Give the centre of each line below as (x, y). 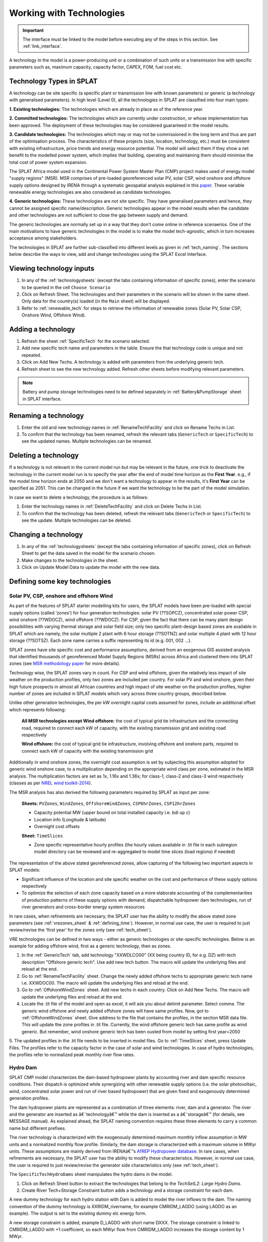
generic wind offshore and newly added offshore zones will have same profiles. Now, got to (115, 1010)
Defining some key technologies (60, 581)
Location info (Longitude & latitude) (70, 819)
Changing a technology (46, 534)
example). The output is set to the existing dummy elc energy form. (78, 1213)
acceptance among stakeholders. (43, 238)
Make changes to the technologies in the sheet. (70, 560)
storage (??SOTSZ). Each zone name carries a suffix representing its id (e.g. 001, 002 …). (100, 640)
